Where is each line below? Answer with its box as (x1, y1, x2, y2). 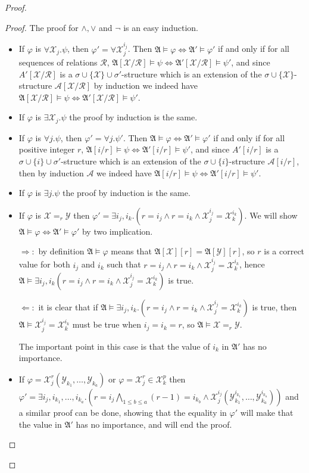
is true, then (252, 300, 297, 313)
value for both (18, 258, 70, 270)
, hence (239, 258, 265, 270)
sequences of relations (18, 56, 98, 69)
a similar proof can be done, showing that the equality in (18, 406, 227, 418)
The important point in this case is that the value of (18, 340, 210, 352)
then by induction (18, 166, 84, 179)
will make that (240, 406, 294, 418)
